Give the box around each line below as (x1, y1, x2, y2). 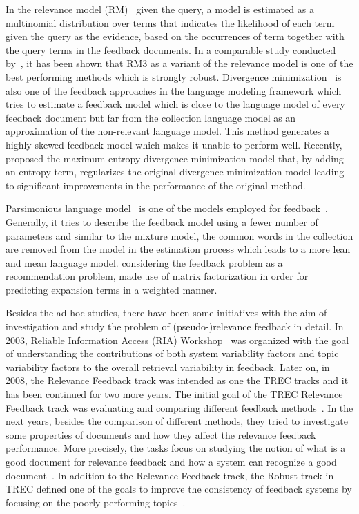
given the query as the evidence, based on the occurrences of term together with (6, 29, 345, 44)
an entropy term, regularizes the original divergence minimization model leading (6, 164, 345, 179)
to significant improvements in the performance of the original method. (6, 178, 306, 192)
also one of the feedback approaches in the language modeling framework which (6, 83, 342, 97)
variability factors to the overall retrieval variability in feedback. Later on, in (6, 359, 330, 374)
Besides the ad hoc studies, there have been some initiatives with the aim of (6, 305, 327, 320)
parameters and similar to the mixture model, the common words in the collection (6, 228, 353, 242)
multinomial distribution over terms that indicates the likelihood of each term (6, 15, 335, 30)
